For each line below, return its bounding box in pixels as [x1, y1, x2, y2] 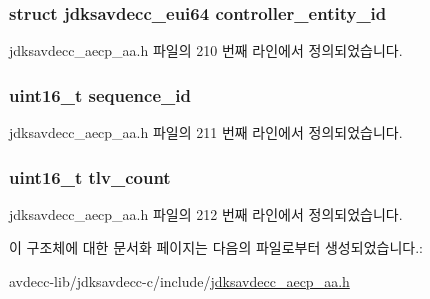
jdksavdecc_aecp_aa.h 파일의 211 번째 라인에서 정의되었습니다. [9, 122, 403, 143]
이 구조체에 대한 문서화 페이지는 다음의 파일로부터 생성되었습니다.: [9, 237, 423, 258]
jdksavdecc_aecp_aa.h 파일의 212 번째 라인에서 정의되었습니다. [9, 203, 403, 224]
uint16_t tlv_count [9, 164, 171, 189]
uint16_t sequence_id [9, 82, 191, 107]
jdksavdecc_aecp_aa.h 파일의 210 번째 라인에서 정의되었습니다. [9, 40, 403, 61]
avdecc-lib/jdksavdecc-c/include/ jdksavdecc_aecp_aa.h [9, 271, 350, 292]
